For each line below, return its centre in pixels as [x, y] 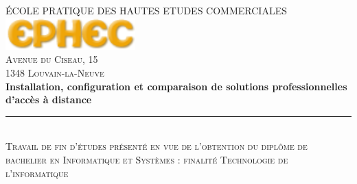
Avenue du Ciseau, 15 [52, 59]
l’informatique [37, 173]
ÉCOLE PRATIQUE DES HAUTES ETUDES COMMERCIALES [146, 10]
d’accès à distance [49, 100]
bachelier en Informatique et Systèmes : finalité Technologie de [147, 159]
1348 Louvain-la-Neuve [55, 73]
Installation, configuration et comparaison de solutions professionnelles [176, 86]
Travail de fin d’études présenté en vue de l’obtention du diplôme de [157, 146]
